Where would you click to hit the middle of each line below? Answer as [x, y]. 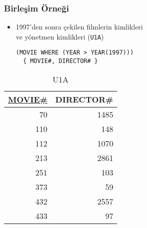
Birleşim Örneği [37, 8]
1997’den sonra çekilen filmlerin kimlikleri [79, 27]
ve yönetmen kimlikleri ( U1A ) [60, 36]
